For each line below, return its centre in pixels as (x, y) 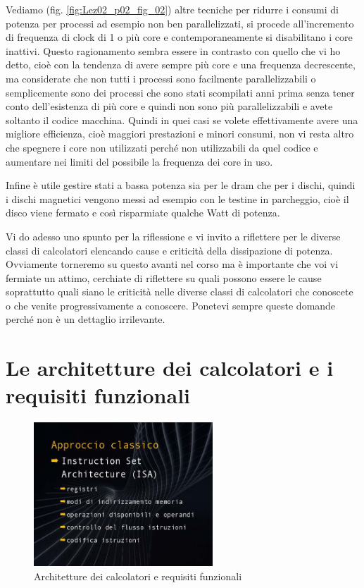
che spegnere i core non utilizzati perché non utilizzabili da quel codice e (162, 147)
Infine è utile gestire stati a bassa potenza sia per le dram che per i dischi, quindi (181, 185)
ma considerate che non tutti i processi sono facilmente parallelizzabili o (161, 78)
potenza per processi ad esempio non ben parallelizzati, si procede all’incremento (180, 23)
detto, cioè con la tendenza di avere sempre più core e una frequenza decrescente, (181, 65)
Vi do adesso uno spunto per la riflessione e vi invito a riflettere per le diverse (173, 236)
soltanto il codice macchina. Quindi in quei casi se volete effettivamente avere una (182, 120)
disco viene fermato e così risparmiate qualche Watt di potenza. (143, 213)
